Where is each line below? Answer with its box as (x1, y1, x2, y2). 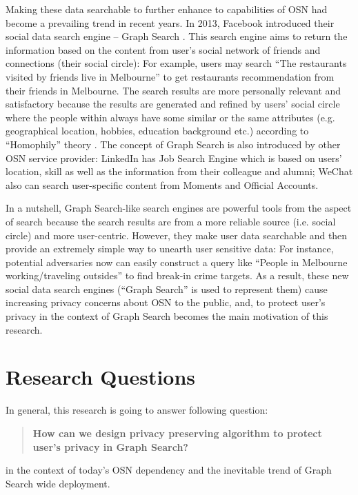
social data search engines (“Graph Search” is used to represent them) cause (6, 281, 328, 296)
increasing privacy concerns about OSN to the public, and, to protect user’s (6, 295, 326, 310)
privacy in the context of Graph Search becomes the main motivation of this (6, 309, 328, 323)
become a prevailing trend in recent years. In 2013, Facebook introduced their (6, 15, 335, 30)
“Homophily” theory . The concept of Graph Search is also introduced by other (6, 137, 341, 151)
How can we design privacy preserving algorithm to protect (32, 425, 322, 440)
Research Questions (6, 363, 196, 391)
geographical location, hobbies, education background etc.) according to (6, 123, 309, 138)
